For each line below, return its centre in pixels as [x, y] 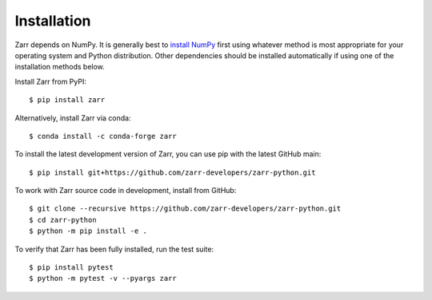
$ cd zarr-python [63, 220]
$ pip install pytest [71, 268]
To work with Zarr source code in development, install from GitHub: [126, 191]
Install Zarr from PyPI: [51, 81]
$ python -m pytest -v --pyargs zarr [103, 278]
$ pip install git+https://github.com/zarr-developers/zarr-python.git [172, 172]
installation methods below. [60, 67]
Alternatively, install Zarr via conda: [73, 118]
